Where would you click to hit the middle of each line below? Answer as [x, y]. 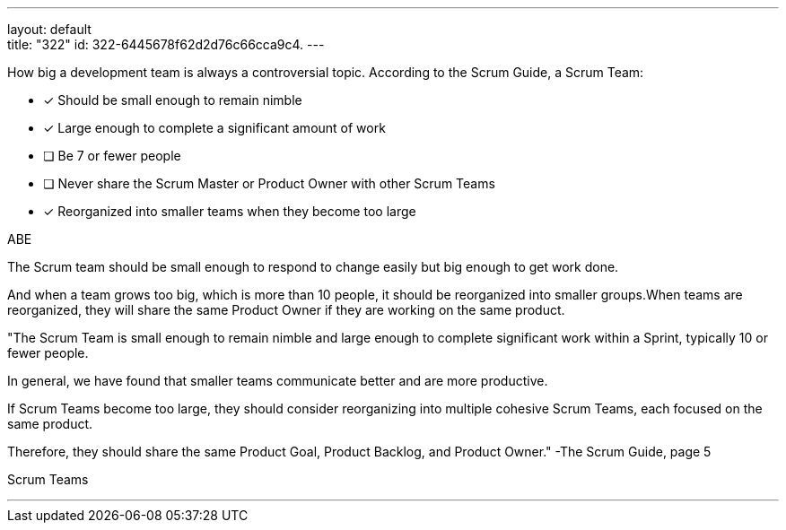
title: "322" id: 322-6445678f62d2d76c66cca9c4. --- [166, 44]
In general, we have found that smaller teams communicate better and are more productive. [278, 381]
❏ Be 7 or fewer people [112, 156]
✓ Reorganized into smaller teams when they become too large [230, 211]
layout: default [49, 29]
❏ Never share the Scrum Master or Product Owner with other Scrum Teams [269, 183]
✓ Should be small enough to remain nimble [173, 100]
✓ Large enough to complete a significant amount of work [214, 128]
